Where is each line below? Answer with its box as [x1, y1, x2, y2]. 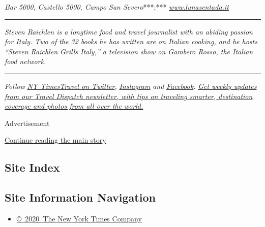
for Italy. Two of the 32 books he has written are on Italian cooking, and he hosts [5, 36, 257, 47]
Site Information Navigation [5, 189, 156, 205]
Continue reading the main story [5, 135, 106, 145]
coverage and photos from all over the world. [5, 101, 143, 111]
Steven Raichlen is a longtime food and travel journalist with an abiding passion [5, 26, 253, 37]
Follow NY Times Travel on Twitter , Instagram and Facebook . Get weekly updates [5, 80, 257, 91]
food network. [5, 56, 46, 67]
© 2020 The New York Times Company [16, 213, 142, 223]
